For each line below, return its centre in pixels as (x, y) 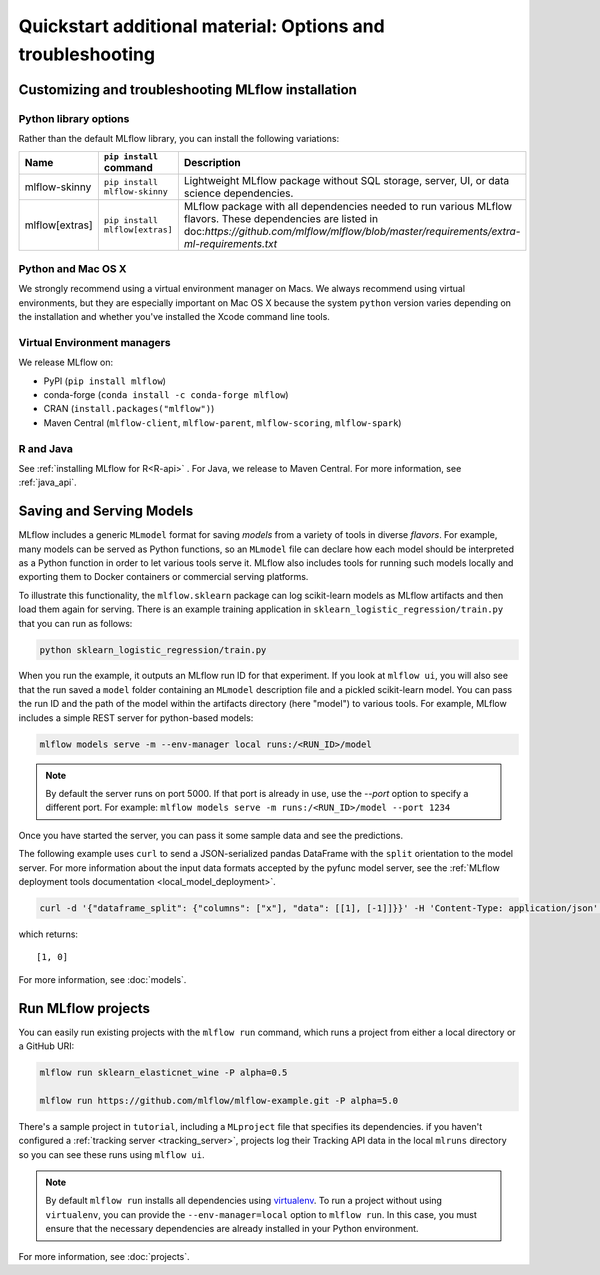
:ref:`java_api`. (47, 482)
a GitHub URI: (46, 1046)
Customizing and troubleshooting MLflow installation (187, 89)
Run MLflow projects (84, 1008)
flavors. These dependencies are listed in (281, 218)
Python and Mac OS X (72, 268)
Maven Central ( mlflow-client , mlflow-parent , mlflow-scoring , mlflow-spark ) (222, 422)
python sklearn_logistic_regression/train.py (153, 649)
